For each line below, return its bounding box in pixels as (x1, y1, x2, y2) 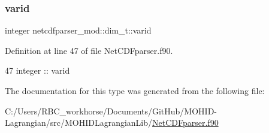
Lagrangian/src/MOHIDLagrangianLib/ (5, 116, 153, 129)
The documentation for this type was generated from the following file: (5, 84, 265, 96)
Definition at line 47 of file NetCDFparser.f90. (5, 44, 173, 56)
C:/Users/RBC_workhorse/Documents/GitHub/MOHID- (5, 104, 217, 117)
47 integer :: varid (5, 64, 70, 77)
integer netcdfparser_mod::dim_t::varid (5, 24, 152, 37)
